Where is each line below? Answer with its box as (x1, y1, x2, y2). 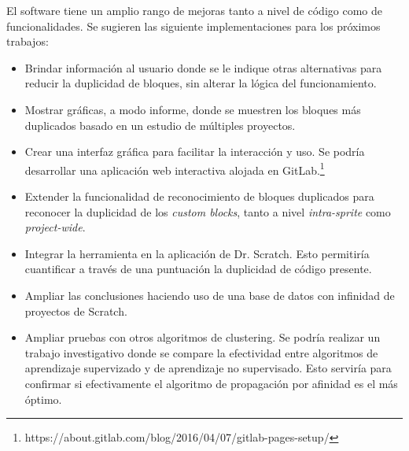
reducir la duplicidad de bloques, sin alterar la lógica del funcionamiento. (24, 75, 377, 91)
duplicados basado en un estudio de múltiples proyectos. (24, 116, 296, 133)
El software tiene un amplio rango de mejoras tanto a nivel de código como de (6, 2, 382, 18)
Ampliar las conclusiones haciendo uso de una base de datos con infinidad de (24, 286, 395, 303)
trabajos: (6, 33, 49, 50)
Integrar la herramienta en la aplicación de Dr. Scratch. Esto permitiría (24, 245, 370, 261)
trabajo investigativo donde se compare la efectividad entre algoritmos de (24, 344, 378, 360)
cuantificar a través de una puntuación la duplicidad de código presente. (24, 261, 372, 277)
